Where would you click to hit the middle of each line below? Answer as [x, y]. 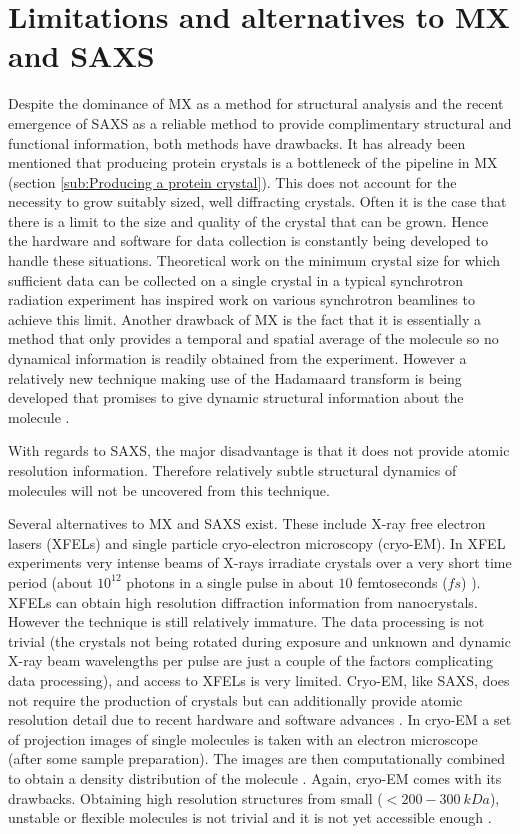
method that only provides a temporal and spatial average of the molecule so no [253, 338]
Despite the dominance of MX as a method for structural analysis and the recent [256, 103]
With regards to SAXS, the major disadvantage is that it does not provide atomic [259, 450]
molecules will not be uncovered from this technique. [169, 489]
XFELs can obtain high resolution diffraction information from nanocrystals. [243, 601]
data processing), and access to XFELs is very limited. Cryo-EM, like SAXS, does [259, 679]
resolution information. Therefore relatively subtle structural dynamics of [232, 470]
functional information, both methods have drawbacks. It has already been [237, 142]
